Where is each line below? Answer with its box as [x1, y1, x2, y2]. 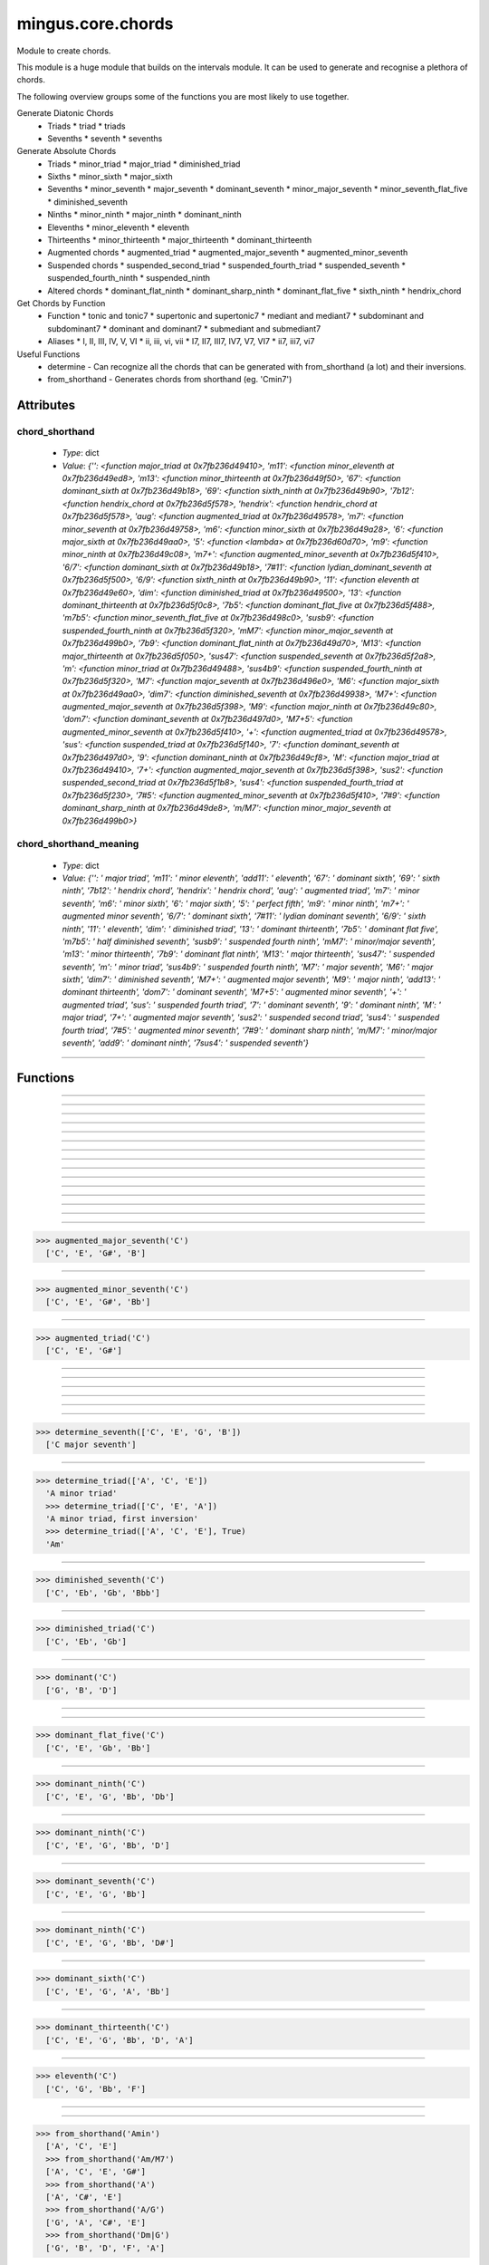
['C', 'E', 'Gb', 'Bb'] [45, 1742, 151, 1753]
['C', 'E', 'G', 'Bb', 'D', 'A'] [45, 2035, 194, 2045]
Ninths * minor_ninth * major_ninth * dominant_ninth [47, 209, 242, 220]
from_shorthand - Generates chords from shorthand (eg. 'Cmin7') [47, 374, 292, 385]
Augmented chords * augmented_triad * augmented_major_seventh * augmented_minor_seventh [47, 247, 408, 258]
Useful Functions [16, 349, 81, 360]
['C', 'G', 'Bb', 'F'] [45, 2084, 147, 2094]
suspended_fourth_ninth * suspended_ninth [47, 273, 211, 284]
